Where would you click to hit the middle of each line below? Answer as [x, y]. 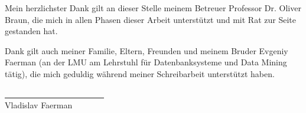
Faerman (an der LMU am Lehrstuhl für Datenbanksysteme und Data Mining [146, 62]
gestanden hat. [31, 31]
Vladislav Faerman [39, 105]
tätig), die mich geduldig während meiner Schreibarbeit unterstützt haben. [140, 73]
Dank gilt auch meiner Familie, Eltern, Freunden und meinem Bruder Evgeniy [147, 50]
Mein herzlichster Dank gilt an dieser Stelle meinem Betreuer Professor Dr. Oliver [153, 8]
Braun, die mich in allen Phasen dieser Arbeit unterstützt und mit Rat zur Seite [150, 19]
